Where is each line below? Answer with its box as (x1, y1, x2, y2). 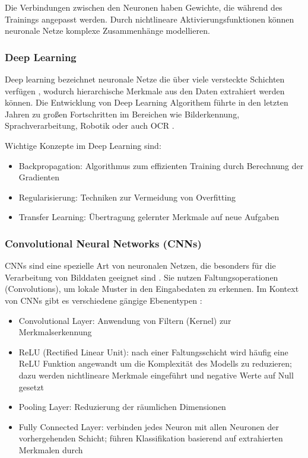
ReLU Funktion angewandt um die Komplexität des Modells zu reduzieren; (18, 357, 292, 370)
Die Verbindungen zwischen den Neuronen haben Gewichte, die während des (5, 1, 282, 13)
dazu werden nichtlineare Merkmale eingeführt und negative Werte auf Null (18, 368, 294, 381)
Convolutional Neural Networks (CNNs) (5, 236, 202, 250)
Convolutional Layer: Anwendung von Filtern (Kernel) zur (18, 314, 231, 326)
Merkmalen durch (18, 443, 83, 456)
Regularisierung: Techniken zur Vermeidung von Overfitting (18, 190, 236, 203)
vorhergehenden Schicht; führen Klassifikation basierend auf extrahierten (18, 432, 283, 444)
